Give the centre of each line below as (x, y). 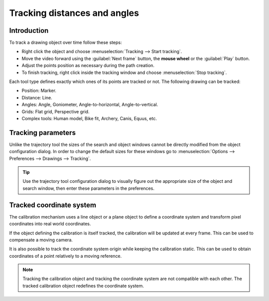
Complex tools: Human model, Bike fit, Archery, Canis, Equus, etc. (89, 118)
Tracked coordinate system (53, 205)
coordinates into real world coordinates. (50, 224)
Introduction (29, 31)
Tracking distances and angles (74, 13)
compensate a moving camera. (41, 240)
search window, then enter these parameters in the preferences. (88, 188)
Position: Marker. (39, 91)
